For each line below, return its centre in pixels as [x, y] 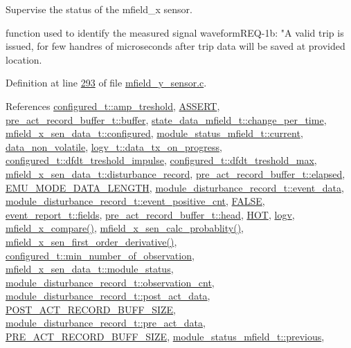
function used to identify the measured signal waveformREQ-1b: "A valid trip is [175, 32]
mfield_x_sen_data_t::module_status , [90, 269]
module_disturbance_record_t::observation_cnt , [110, 282]
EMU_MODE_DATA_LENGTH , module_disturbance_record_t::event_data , [175, 187]
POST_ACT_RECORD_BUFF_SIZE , [91, 309]
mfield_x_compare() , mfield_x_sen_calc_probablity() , [125, 228]
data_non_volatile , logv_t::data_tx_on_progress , [114, 146]
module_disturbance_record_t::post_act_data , [108, 296]
